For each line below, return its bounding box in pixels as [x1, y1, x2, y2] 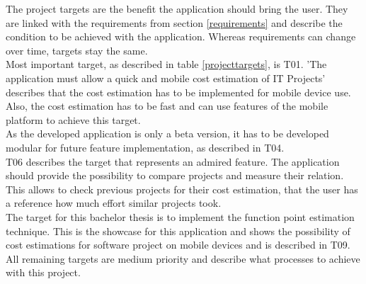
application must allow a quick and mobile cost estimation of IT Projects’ [6, 70, 326, 85]
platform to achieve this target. [6, 112, 141, 127]
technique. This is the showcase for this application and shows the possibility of [6, 223, 350, 238]
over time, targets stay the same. [6, 42, 148, 57]
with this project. [6, 265, 81, 280]
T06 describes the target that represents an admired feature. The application [6, 154, 340, 169]
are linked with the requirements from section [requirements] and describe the [6, 15, 343, 30]
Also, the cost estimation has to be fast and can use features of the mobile [6, 98, 328, 113]
